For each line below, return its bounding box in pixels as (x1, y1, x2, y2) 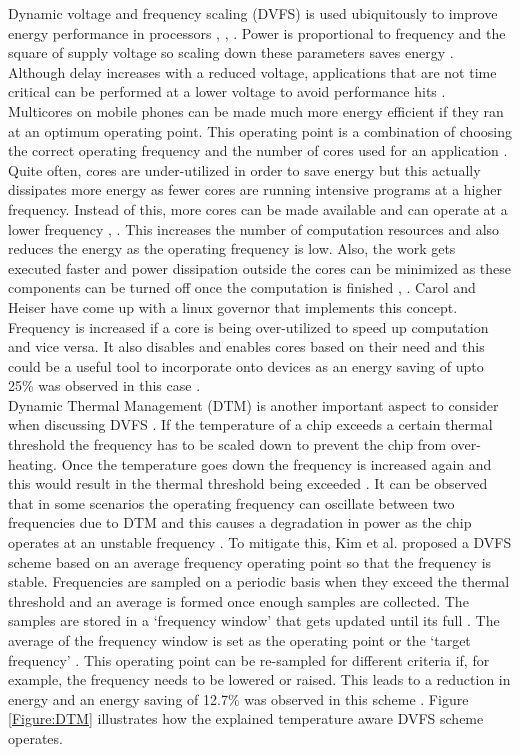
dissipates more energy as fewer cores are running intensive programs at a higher (8, 179, 502, 200)
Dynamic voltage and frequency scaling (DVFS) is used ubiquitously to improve (8, 3, 498, 23)
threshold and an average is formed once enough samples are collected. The (8, 590, 469, 611)
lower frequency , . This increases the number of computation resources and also (8, 218, 500, 239)
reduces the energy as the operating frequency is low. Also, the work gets (8, 238, 456, 259)
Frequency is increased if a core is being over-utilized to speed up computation (8, 316, 489, 337)
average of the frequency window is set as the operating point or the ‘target (8, 630, 471, 650)
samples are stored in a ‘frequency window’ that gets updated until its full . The (8, 610, 500, 631)
